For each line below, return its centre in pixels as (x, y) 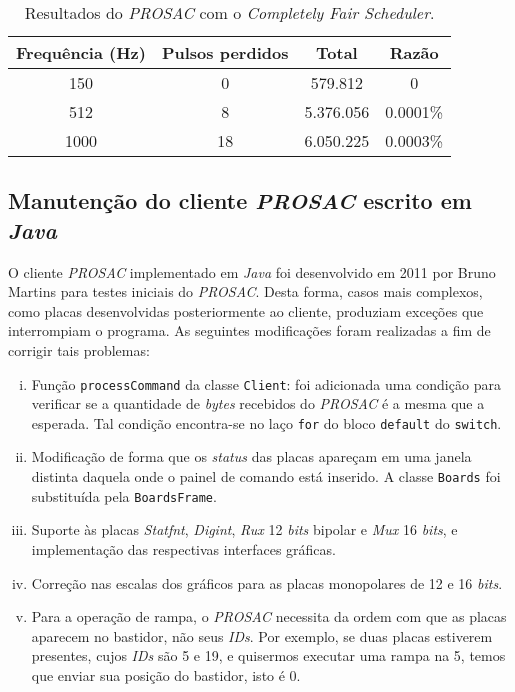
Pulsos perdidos (225, 52)
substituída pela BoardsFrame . (124, 495)
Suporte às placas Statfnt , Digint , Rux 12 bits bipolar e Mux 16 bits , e (244, 529)
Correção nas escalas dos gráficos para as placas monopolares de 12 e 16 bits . (267, 582)
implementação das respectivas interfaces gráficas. (183, 548)
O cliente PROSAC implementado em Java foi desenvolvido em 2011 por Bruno (252, 271)
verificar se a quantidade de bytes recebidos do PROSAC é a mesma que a (258, 403)
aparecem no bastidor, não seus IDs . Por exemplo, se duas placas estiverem (262, 635)
